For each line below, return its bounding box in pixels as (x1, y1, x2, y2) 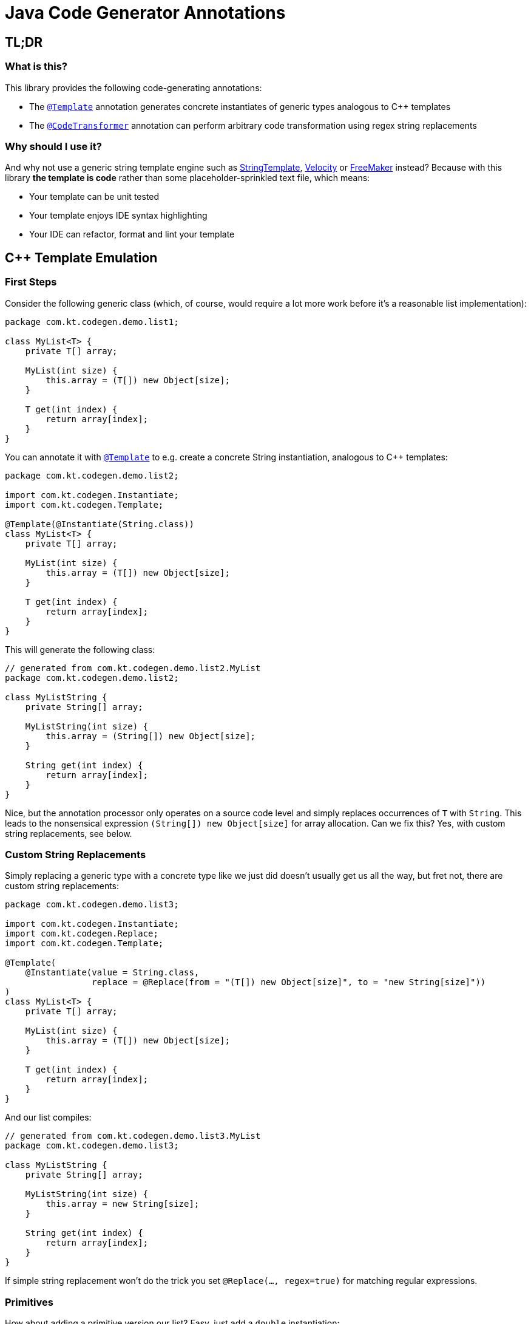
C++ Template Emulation (5, 250, 158, 265)
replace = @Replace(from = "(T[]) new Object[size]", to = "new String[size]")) (92, 977, 486, 988)
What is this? (5, 60, 67, 73)
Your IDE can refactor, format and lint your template (29, 229, 235, 240)
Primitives (5, 1295, 53, 1308)
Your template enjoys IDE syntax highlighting (29, 210, 208, 221)
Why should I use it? (5, 140, 102, 152)
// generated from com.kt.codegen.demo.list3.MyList (5, 1131, 261, 1141)
